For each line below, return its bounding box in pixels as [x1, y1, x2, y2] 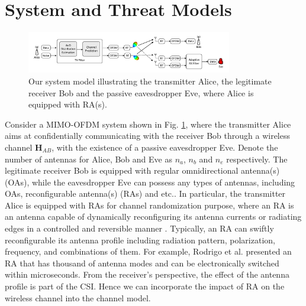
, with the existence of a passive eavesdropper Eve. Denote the [51, 141, 278, 153]
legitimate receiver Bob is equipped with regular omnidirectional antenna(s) [5, 164, 280, 177]
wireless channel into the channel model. [5, 291, 151, 304]
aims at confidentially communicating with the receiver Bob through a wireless [5, 129, 291, 142]
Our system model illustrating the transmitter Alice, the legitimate [28, 74, 272, 87]
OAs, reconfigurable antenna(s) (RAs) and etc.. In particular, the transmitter [5, 187, 286, 200]
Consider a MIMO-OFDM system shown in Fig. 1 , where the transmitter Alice [5, 118, 291, 130]
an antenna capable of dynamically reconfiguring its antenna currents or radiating [5, 210, 302, 223]
